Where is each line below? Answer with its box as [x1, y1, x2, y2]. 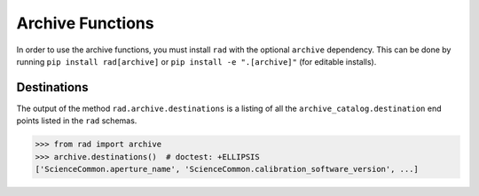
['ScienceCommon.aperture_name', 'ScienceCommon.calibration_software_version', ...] [35, 164, 419, 174]
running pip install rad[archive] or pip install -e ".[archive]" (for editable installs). [16, 56, 377, 67]
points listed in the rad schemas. [16, 115, 137, 126]
